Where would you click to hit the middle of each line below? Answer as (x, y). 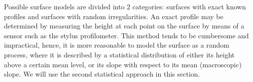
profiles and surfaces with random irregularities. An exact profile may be (114, 16)
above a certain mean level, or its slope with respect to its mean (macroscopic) (123, 64)
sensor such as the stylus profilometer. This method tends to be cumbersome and (126, 35)
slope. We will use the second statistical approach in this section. (102, 74)
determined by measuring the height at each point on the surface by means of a (124, 26)
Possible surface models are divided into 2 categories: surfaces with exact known (125, 6)
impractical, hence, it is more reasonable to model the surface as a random (117, 45)
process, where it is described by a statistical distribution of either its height (119, 54)
